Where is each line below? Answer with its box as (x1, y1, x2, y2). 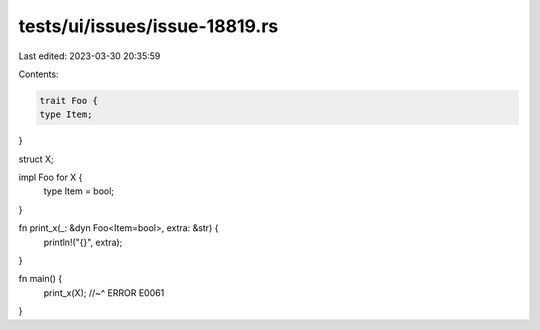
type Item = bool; (43, 185, 115, 197)
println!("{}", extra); (43, 236, 123, 248)
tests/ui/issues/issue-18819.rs (18, 15, 279, 37)
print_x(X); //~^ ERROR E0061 (43, 286, 165, 299)
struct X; (18, 153, 54, 165)
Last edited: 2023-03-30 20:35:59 (18, 50, 161, 62)
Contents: (18, 68, 59, 80)
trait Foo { (39, 95, 99, 106)
